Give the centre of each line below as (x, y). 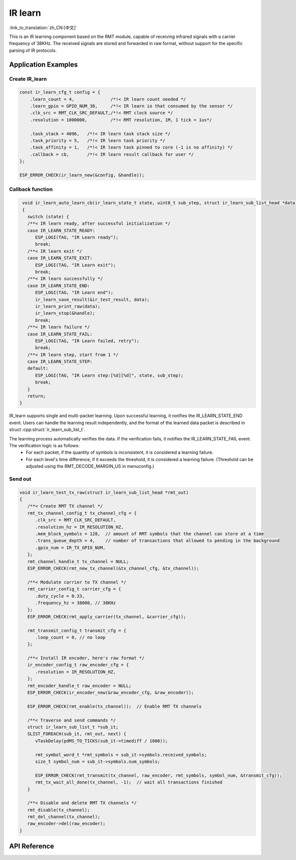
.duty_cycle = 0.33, (60, 596)
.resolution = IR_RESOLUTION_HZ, (75, 672)
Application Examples (44, 64)
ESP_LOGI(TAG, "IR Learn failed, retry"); (87, 341)
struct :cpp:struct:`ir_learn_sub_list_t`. (47, 430)
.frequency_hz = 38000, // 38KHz (75, 603)
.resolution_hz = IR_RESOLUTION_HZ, (79, 527)
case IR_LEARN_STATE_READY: (61, 230)
